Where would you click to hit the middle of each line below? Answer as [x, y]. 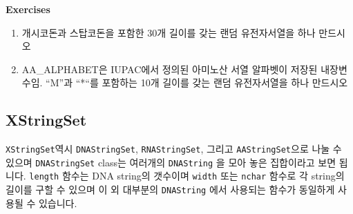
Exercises [28, 9]
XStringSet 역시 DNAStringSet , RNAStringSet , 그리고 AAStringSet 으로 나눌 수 [174, 149]
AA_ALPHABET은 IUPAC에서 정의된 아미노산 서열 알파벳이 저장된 [170, 69]
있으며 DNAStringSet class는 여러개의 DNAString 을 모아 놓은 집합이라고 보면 [171, 162]
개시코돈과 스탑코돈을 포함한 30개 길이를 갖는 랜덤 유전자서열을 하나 [169, 32]
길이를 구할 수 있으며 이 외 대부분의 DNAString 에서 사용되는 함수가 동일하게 [170, 189]
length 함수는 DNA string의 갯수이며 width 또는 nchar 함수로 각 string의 [187, 176]
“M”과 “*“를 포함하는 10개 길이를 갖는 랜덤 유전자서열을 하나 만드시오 [197, 82]
